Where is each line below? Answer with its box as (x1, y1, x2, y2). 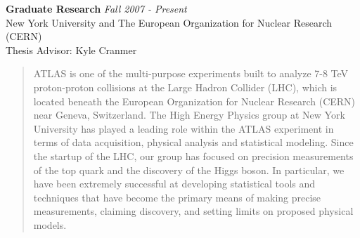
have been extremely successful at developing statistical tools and (33, 176, 316, 191)
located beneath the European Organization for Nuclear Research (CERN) (33, 93, 356, 108)
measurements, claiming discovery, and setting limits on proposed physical (33, 204, 354, 218)
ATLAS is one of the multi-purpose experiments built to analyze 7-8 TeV (33, 66, 349, 81)
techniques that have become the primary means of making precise (33, 190, 321, 204)
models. (33, 217, 67, 232)
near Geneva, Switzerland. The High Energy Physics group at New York (33, 107, 345, 122)
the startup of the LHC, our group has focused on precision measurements (33, 148, 354, 163)
